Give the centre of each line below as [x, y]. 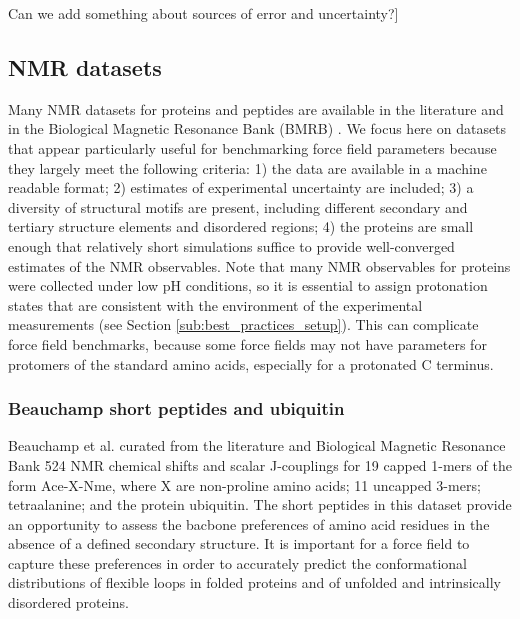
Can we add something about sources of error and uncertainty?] [203, 13]
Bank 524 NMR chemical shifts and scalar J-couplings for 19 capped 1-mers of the [260, 464]
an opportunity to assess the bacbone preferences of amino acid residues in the [249, 523]
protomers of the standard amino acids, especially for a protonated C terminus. [251, 363]
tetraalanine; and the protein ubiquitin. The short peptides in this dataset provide [260, 504]
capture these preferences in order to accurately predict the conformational [237, 562]
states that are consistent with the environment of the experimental [215, 304]
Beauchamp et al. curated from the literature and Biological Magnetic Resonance [257, 445]
